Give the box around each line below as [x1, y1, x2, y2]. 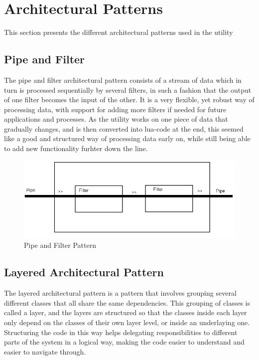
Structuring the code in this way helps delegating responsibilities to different [4, 327, 238, 337]
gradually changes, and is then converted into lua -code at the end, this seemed [4, 123, 244, 134]
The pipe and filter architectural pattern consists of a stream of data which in [4, 74, 242, 85]
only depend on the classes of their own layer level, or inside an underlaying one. [4, 317, 250, 327]
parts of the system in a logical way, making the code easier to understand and [4, 337, 245, 347]
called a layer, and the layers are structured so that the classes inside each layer [4, 307, 247, 318]
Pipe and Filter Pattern [24, 240, 96, 250]
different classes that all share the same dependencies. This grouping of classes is [4, 297, 251, 308]
